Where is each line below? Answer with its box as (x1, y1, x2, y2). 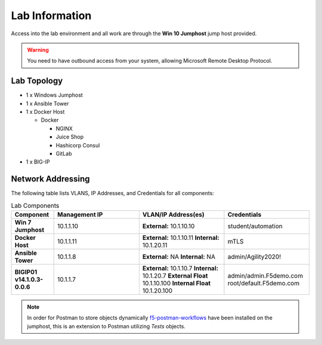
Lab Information (11, 9, 92, 22)
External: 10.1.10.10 (142, 222, 195, 230)
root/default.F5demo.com (227, 279, 300, 288)
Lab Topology (11, 76, 63, 86)
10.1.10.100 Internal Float (142, 279, 211, 288)
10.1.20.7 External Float (142, 272, 208, 280)
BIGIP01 (14, 268, 38, 276)
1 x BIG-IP (26, 158, 50, 165)
